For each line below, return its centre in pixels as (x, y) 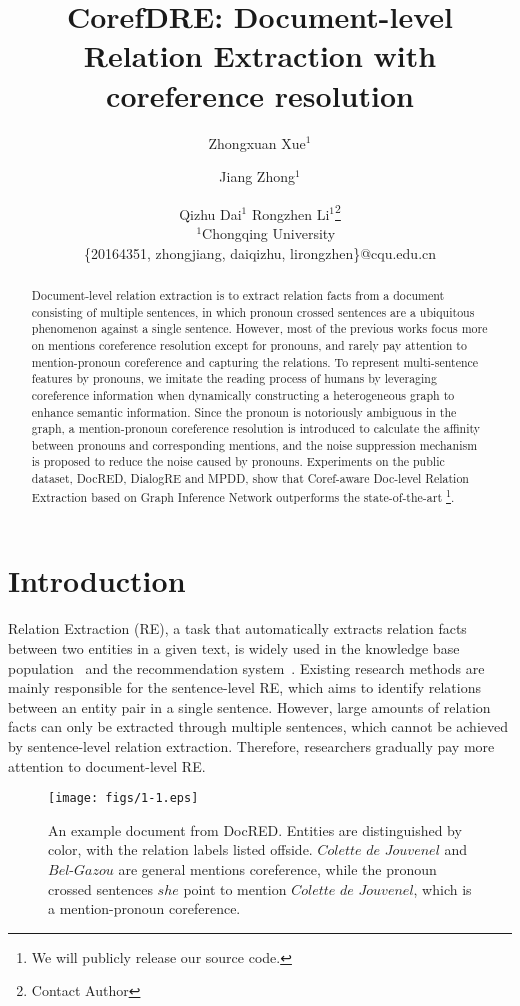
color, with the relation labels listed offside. (180, 849)
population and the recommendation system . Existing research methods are (246, 667)
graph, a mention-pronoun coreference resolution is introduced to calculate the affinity (256, 428)
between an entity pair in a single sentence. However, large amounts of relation (249, 706)
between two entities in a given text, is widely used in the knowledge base (234, 647)
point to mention (235, 888)
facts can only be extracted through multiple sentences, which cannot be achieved (258, 726)
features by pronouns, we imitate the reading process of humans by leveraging (234, 378)
